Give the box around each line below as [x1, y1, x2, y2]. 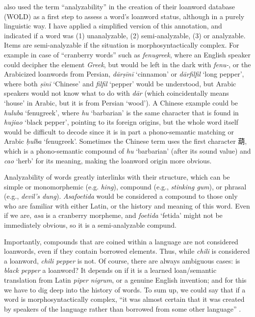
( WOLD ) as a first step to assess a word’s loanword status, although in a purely [4, 11, 245, 21]
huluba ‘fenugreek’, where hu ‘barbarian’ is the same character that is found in [4, 107, 239, 117]
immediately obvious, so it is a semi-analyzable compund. [4, 220, 177, 230]
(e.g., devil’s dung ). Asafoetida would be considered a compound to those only [4, 191, 238, 201]
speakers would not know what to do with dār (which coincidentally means [4, 88, 229, 98]
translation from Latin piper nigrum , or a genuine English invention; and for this [4, 275, 247, 285]
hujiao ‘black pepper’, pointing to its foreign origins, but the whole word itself [4, 117, 238, 127]
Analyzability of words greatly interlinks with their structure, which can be [4, 172, 230, 182]
